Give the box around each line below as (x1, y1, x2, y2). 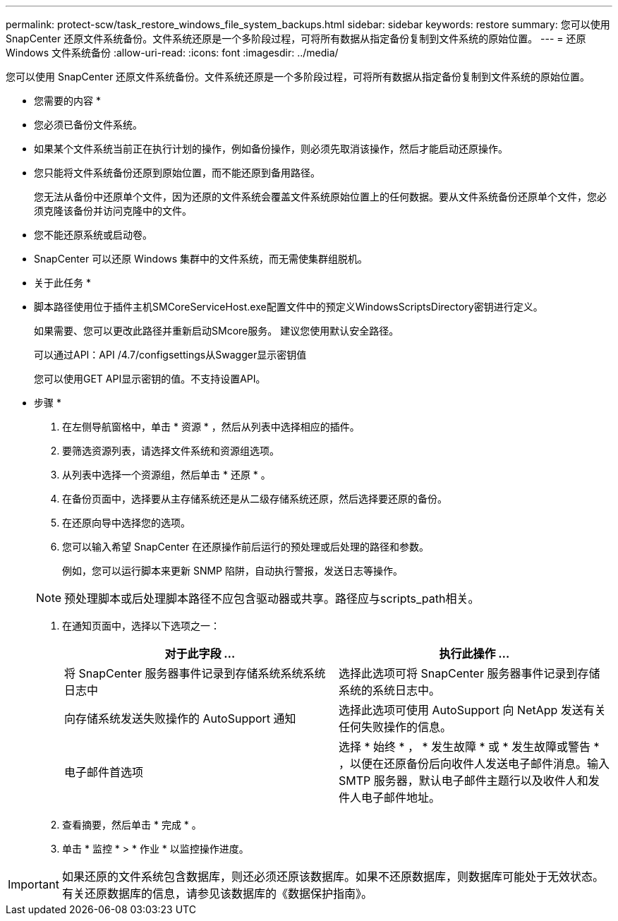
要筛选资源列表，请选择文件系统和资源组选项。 (62, 445, 279, 457)
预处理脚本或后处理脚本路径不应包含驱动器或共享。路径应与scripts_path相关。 (64, 591, 480, 606)
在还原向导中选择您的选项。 (62, 517, 190, 529)
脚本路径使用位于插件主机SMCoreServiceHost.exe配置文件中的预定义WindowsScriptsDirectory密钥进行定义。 (34, 301, 543, 313)
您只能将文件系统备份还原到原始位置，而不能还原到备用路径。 (34, 167, 320, 179)
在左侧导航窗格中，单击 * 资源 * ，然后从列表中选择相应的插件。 (62, 421, 360, 433)
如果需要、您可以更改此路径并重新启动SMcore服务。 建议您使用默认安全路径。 (34, 325, 399, 337)
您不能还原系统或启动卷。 (34, 229, 152, 241)
